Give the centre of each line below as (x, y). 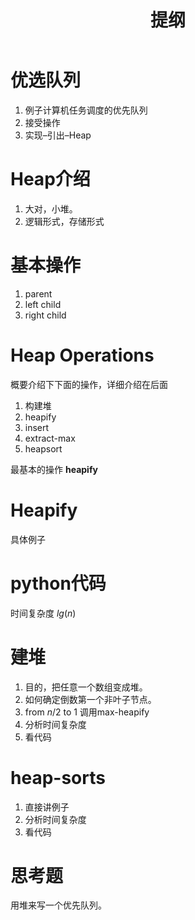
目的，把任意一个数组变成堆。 (86, 687)
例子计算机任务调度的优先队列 (86, 110)
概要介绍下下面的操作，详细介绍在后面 (89, 384)
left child (43, 304)
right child (45, 315)
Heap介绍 (50, 179)
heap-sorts (58, 777)
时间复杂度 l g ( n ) (43, 613)
